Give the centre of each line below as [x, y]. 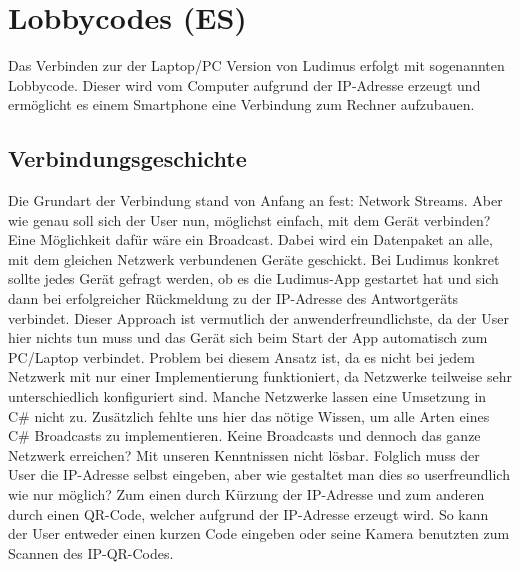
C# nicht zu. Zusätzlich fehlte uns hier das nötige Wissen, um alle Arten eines [249, 415]
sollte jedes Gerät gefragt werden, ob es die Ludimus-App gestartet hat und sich [253, 278]
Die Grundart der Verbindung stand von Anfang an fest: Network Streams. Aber [255, 200]
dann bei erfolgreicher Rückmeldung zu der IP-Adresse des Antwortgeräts [233, 298]
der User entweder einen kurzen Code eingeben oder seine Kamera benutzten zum [259, 533]
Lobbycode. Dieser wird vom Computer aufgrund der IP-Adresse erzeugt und [244, 84]
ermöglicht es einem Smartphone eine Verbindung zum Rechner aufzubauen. [241, 104]
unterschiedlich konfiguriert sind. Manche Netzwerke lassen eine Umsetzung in [247, 396]
